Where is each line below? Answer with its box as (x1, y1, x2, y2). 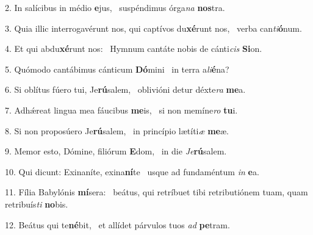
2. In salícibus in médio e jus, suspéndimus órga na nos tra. (5, 1, 225, 13)
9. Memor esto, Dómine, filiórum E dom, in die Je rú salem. (5, 145, 227, 157)
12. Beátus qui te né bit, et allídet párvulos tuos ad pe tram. (5, 218, 230, 231)
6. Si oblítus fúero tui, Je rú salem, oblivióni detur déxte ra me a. (5, 83, 246, 96)
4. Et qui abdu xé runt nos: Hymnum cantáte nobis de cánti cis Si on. (5, 42, 262, 55)
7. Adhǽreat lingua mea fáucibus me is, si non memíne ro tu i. (5, 103, 238, 116)
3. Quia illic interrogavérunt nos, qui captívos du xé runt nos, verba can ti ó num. (5, 21, 302, 34)
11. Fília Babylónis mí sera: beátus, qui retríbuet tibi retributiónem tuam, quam (5, 186, 308, 198)
